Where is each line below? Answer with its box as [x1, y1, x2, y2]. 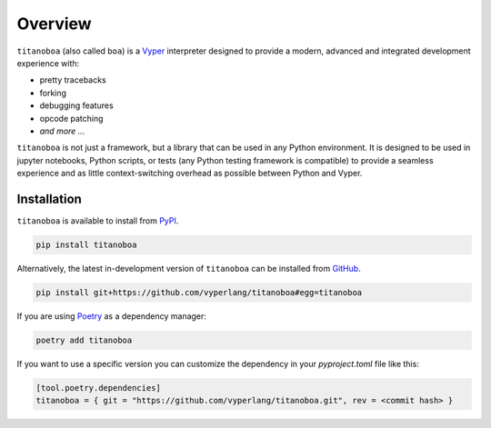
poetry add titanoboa [35, 334, 133, 345]
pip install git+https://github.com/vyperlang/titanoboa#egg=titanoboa [35, 287, 363, 297]
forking [39, 87, 67, 98]
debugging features [39, 100, 114, 111]
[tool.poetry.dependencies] [35, 383, 161, 393]
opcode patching [39, 113, 104, 124]
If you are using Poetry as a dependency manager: [16, 310, 206, 322]
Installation [16, 191, 82, 206]
